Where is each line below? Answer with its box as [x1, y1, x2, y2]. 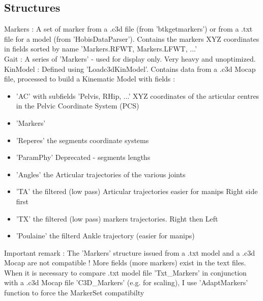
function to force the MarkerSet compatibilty [4, 287, 144, 298]
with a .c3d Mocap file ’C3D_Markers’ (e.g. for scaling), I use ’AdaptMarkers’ [4, 277, 248, 288]
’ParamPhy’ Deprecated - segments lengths [16, 152, 151, 162]
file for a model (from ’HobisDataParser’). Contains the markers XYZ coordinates [4, 33, 259, 44]
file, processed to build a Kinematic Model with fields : [4, 73, 175, 84]
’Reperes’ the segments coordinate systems [16, 134, 149, 145]
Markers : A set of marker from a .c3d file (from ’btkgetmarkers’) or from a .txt [4, 23, 253, 34]
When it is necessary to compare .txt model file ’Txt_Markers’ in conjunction [4, 267, 247, 278]
